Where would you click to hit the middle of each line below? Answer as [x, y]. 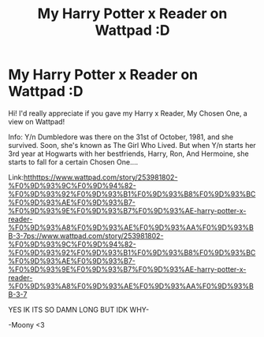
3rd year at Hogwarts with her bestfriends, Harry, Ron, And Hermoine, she [129, 154]
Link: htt [20, 177]
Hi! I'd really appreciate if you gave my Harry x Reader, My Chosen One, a [128, 113]
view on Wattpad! [37, 121]
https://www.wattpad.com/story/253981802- [105, 177]
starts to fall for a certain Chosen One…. [73, 161]
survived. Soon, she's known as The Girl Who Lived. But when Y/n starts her [132, 145]
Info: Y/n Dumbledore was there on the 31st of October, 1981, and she [121, 137]
